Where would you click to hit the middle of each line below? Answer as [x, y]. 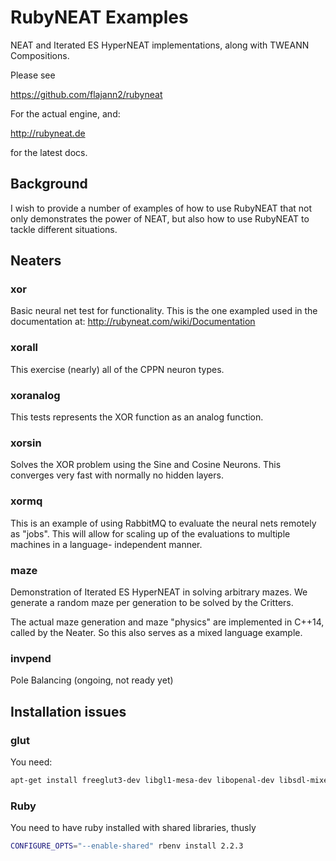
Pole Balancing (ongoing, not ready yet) [92, 680]
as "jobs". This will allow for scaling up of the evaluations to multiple [150, 533]
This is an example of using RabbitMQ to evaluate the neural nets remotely [163, 523]
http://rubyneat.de [48, 133]
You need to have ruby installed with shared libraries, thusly [133, 828]
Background [49, 184]
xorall [24, 348]
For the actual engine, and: [65, 113]
